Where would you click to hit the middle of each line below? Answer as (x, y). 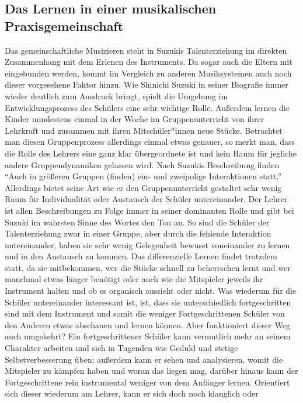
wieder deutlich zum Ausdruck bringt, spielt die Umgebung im (116, 95)
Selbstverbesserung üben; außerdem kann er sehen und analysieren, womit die (144, 359)
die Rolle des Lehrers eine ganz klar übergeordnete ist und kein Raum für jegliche (151, 153)
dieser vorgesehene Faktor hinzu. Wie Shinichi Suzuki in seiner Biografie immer (147, 84)
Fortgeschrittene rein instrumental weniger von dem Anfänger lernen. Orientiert (147, 382)
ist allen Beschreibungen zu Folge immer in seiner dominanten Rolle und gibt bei (149, 210)
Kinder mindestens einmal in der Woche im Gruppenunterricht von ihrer (135, 119)
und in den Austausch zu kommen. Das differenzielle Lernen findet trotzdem (141, 256)
